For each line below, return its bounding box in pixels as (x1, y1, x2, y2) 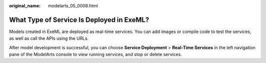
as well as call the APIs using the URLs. (9, 35, 89, 41)
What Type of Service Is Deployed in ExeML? (9, 15, 149, 24)
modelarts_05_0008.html (48, 3, 98, 8)
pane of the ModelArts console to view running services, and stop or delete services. (9, 52, 182, 58)
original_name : (9, 3, 41, 8)
